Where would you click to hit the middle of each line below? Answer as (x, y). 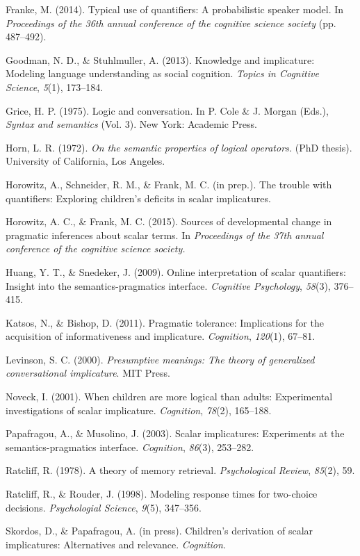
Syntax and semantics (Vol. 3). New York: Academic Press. (131, 124)
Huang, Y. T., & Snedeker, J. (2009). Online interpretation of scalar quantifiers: (176, 271)
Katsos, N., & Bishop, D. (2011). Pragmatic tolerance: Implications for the (165, 322)
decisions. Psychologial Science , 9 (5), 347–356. (104, 507)
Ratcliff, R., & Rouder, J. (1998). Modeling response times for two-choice (162, 494)
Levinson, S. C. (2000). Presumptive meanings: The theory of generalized (160, 359)
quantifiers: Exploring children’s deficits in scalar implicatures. (138, 198)
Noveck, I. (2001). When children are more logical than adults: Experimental (169, 396)
